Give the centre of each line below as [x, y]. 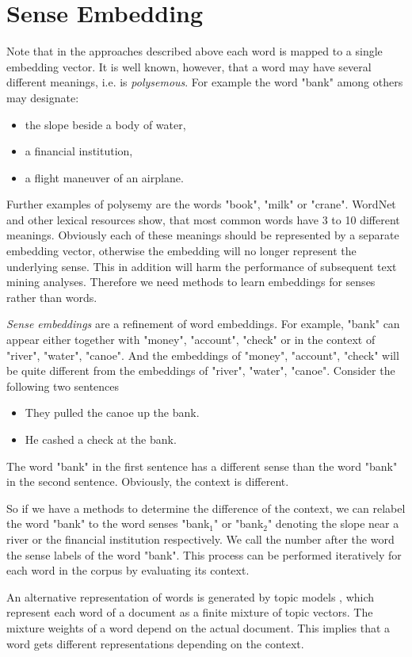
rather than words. [52, 297]
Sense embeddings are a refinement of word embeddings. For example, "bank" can [203, 324]
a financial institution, [79, 151]
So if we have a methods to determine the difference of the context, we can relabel [206, 508]
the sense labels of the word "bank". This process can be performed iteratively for [204, 554]
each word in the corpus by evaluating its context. [128, 570]
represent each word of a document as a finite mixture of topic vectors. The [190, 612]
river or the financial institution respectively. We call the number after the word [200, 539]
